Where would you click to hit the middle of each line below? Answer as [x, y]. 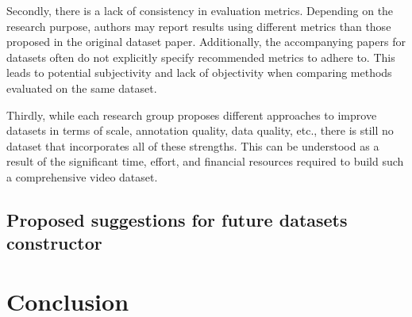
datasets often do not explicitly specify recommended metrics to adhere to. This [201, 57]
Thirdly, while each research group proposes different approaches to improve [192, 115]
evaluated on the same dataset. [82, 88]
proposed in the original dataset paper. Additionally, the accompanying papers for [206, 42]
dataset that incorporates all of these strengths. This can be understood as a [193, 145]
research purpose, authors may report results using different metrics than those [199, 26]
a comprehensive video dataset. [82, 176]
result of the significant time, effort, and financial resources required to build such [205, 161]
